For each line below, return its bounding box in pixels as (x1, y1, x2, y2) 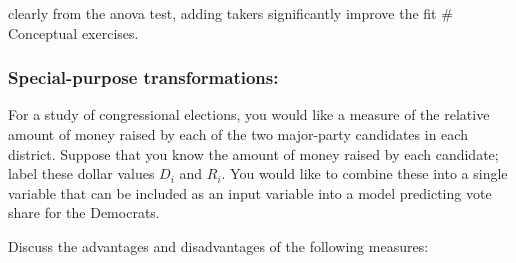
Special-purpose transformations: (8, 65, 279, 90)
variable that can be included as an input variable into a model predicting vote (8, 182, 492, 203)
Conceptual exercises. (8, 22, 139, 43)
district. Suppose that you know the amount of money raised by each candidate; (8, 143, 499, 164)
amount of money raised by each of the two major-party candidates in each (8, 124, 468, 144)
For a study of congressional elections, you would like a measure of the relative (8, 104, 490, 125)
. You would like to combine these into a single (221, 163, 508, 184)
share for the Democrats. (8, 202, 160, 223)
